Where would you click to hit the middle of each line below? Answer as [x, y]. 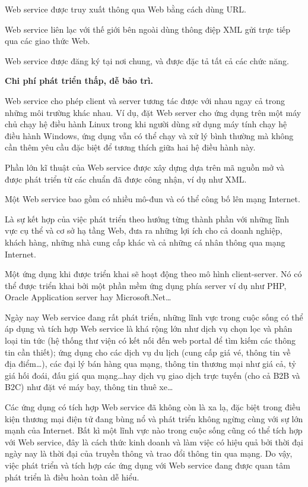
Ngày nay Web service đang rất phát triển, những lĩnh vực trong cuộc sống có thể [154, 317]
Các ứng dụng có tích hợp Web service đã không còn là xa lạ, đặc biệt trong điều [153, 407]
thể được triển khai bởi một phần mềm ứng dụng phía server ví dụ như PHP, [146, 285]
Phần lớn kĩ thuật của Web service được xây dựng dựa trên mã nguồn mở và [145, 167]
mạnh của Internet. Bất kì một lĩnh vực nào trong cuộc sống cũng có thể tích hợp [154, 430]
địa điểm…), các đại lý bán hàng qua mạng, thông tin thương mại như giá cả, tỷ [150, 364]
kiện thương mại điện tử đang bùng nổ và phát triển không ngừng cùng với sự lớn [154, 418]
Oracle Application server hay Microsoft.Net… [88, 297]
